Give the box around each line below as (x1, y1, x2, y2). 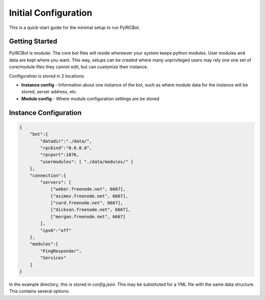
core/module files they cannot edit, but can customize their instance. (9, 64, 148, 70)
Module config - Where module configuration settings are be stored (21, 96, 159, 102)
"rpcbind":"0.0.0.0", (40, 145, 92, 151)
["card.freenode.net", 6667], (50, 200, 123, 206)
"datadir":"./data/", (40, 138, 92, 144)
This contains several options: (9, 288, 70, 294)
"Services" (40, 255, 66, 261)
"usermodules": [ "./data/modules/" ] (40, 159, 133, 164)
